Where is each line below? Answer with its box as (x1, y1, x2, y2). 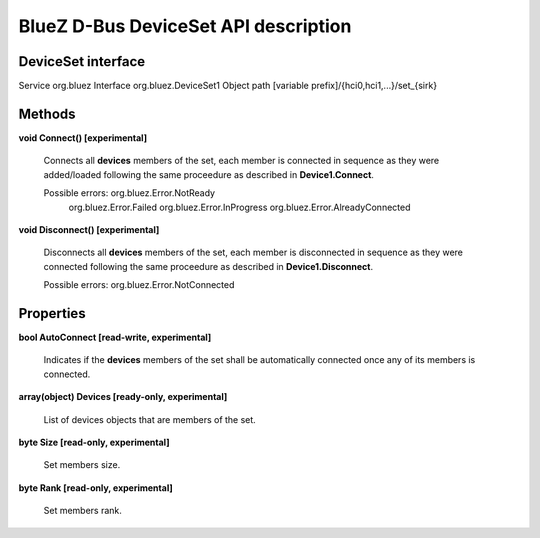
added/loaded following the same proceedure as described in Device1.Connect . (43, 168, 375, 180)
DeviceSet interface (18, 53, 146, 70)
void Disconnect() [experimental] (18, 223, 160, 235)
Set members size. (43, 459, 121, 471)
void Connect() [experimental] (18, 131, 148, 144)
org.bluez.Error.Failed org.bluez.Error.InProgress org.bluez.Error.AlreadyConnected (68, 201, 411, 213)
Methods (18, 105, 76, 122)
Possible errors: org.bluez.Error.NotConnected (43, 279, 235, 291)
